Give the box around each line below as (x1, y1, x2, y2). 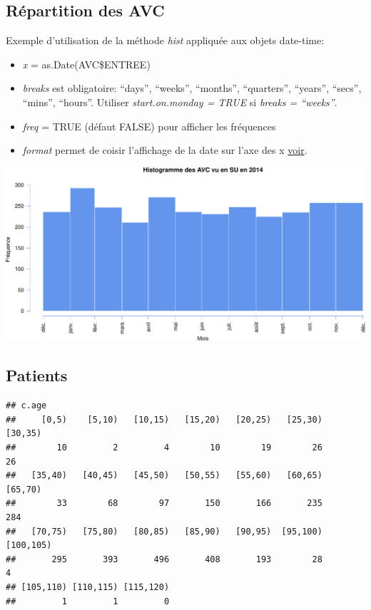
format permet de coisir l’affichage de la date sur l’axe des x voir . (22, 143, 308, 157)
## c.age (6, 400, 47, 411)
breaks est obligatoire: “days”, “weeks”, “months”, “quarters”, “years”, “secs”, (22, 81, 362, 95)
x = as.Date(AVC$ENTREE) (22, 56, 151, 71)
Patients (6, 364, 68, 386)
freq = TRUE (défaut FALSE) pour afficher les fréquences (22, 118, 276, 133)
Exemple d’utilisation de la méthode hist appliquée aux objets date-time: (6, 33, 325, 48)
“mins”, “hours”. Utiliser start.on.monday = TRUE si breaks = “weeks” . (22, 94, 337, 109)
